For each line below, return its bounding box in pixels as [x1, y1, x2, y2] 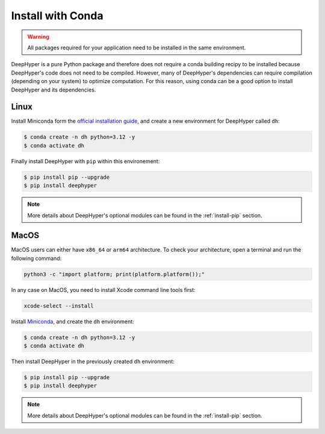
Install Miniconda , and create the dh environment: [11, 318, 135, 325]
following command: [11, 255, 62, 262]
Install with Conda [11, 9, 104, 22]
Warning [27, 33, 49, 40]
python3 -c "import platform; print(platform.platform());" [23, 271, 205, 277]
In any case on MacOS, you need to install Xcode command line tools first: [11, 286, 196, 293]
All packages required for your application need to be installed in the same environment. [27, 44, 246, 51]
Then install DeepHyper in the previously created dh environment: [11, 358, 175, 365]
